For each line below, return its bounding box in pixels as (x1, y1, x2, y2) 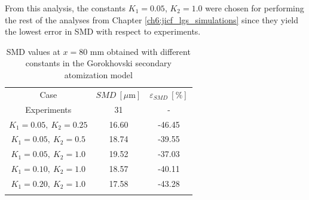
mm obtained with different (90, 45, 191, 57)
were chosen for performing (205, 2, 304, 14)
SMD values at (6, 45, 60, 57)
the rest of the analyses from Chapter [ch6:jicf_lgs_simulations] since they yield (5, 13, 299, 26)
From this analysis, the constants (5, 2, 126, 14)
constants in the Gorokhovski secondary (25, 57, 172, 69)
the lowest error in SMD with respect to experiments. (5, 25, 201, 38)
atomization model (64, 68, 133, 81)
